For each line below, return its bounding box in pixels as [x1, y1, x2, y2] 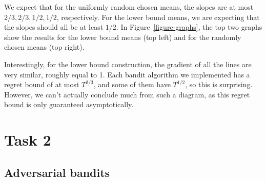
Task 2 [4, 129, 51, 150]
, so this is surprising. [185, 79, 253, 90]
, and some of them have [93, 79, 171, 90]
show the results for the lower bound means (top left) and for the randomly [4, 31, 241, 42]
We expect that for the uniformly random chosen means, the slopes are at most [4, 2, 254, 12]
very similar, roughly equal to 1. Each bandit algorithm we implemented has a [4, 69, 250, 79]
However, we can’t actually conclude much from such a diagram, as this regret [4, 89, 250, 99]
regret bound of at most [4, 79, 79, 90]
